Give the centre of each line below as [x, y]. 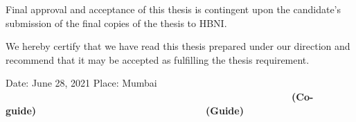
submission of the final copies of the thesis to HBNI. [116, 23]
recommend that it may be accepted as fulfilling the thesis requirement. [158, 59]
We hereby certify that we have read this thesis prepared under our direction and [178, 46]
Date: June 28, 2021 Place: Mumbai [81, 83]
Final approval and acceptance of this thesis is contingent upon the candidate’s [173, 9]
